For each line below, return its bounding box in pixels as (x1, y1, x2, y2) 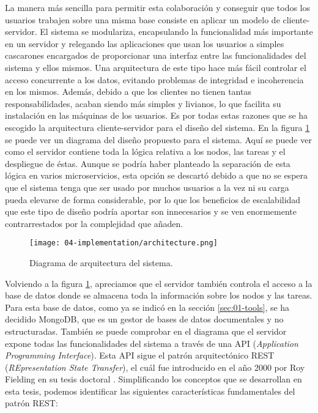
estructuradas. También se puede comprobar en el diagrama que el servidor (5, 324, 287, 337)
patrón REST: (5, 396, 58, 409)
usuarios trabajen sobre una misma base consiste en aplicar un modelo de (5, 13, 280, 26)
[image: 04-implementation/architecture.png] (29, 239, 218, 248)
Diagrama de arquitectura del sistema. (29, 256, 173, 269)
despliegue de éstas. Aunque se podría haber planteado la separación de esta (5, 157, 290, 169)
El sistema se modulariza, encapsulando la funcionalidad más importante (40, 25, 313, 38)
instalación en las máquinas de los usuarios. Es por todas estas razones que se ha (5, 109, 308, 122)
